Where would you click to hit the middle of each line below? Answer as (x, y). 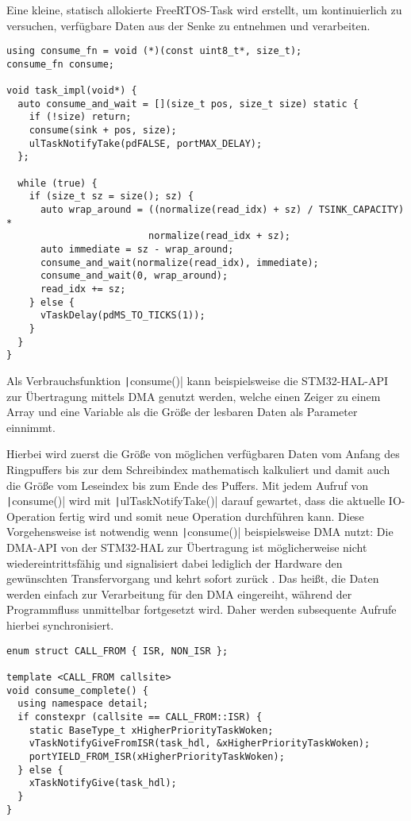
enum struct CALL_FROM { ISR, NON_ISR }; (117, 651)
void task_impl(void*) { (72, 91)
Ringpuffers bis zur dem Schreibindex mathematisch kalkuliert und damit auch (198, 469)
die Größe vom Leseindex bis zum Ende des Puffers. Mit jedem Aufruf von (188, 485)
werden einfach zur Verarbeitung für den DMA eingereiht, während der (179, 594)
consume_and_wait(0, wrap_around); (134, 276)
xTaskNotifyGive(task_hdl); (103, 783)
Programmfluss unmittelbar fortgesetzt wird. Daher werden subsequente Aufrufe (202, 609)
